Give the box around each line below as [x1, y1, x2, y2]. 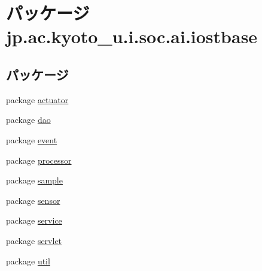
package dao [6, 113, 51, 126]
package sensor [6, 194, 60, 206]
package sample [6, 174, 63, 186]
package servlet [6, 234, 62, 246]
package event [6, 133, 57, 146]
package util [6, 254, 50, 267]
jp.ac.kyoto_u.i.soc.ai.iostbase [6, 24, 258, 49]
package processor [6, 153, 72, 166]
